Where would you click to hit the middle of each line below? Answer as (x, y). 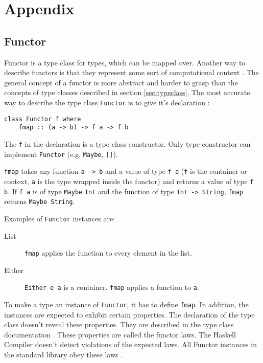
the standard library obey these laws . (64, 355)
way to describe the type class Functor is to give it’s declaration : (107, 102)
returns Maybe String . (40, 201)
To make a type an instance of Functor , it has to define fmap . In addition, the (126, 304)
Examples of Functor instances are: (60, 218)
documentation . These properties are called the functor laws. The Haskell (120, 334)
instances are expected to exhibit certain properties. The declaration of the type (129, 314)
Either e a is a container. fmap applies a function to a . (112, 287)
